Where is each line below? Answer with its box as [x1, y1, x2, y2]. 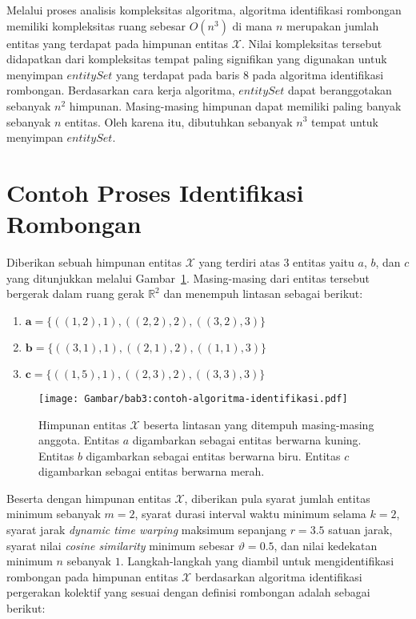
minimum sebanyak [6, 505, 101, 522]
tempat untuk [310, 113, 379, 130]
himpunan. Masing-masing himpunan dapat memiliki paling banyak [69, 97, 402, 114]
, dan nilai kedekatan [274, 537, 378, 553]
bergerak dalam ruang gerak [6, 285, 145, 302]
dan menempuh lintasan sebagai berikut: [163, 285, 363, 302]
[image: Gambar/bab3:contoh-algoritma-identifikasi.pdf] [38, 392, 348, 404]
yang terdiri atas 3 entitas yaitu [198, 254, 354, 271]
